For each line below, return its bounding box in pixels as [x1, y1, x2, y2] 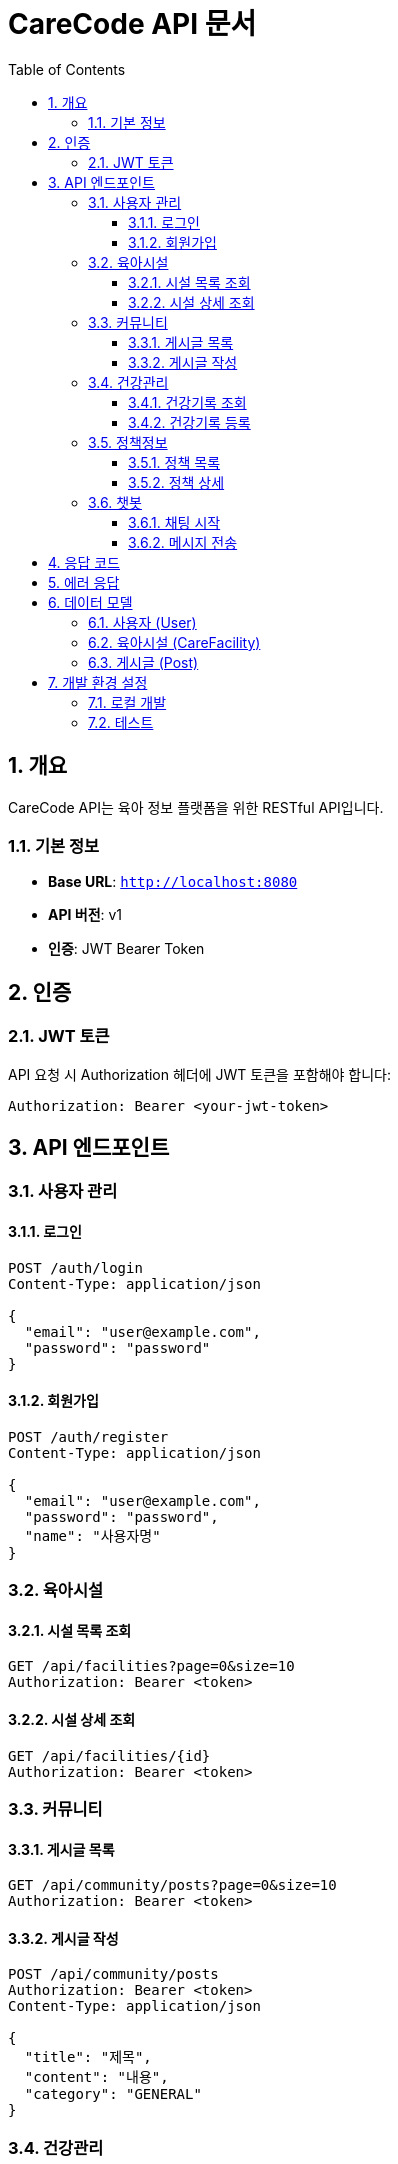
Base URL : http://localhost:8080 [48, 873, 298, 891]
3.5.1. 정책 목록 [128, 453, 221, 471]
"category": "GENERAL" [24, 2086, 202, 2103]
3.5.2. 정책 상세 [128, 473, 225, 491]
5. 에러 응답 [48, 573, 120, 591]
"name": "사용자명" [24, 1527, 161, 1544]
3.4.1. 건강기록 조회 [128, 393, 247, 411]
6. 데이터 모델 [48, 593, 133, 611]
